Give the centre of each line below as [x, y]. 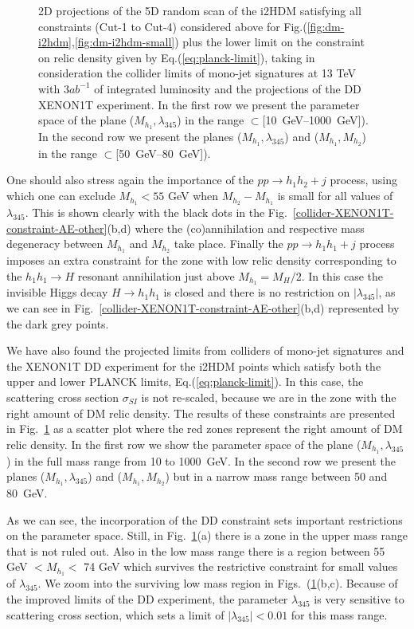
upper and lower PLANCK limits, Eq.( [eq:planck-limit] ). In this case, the [185, 381]
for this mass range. [339, 614]
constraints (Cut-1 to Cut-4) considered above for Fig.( [173, 26]
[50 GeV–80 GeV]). [163, 153]
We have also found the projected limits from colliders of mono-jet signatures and [205, 350]
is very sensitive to [359, 598]
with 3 [54, 88]
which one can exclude [61, 196]
